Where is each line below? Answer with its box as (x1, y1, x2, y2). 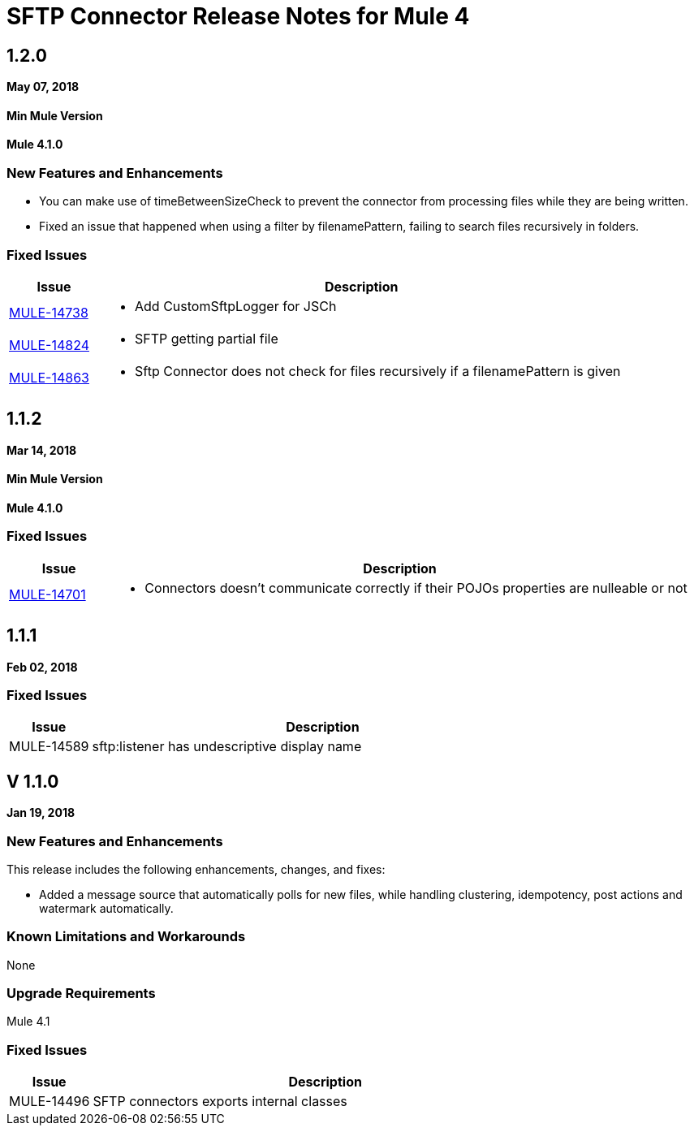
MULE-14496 (9, 1093, 90, 1110)
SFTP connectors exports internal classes (93, 1093, 347, 1110)
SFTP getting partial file (135, 330, 278, 347)
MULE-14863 (9, 369, 89, 386)
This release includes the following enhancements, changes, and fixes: (6, 862, 386, 876)
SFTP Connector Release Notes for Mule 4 (6, 2, 470, 30)
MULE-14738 (9, 304, 88, 321)
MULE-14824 (9, 336, 89, 353)
